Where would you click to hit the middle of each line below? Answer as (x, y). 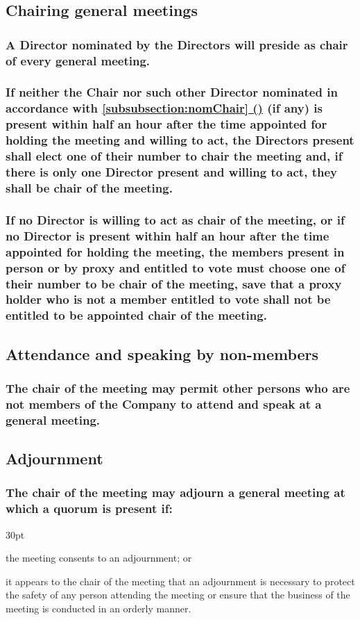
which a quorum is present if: (89, 508)
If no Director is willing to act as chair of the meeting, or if (175, 219)
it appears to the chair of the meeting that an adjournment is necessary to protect (180, 581)
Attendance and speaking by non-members (162, 353)
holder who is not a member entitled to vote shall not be (168, 299)
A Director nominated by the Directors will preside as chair (177, 44)
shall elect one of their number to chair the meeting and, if (174, 156)
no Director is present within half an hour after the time (168, 235)
